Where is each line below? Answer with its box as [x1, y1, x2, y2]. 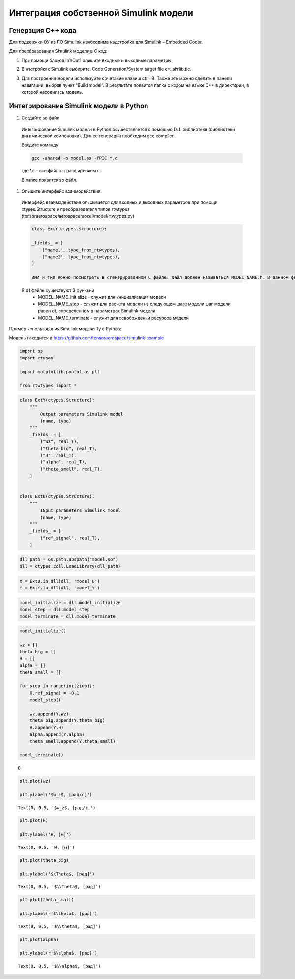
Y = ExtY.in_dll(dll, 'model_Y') [19, 585, 100, 591]
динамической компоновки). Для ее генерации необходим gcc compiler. [21, 133, 175, 139]
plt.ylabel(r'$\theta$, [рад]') [19, 911, 98, 916]
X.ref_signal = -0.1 [29, 690, 80, 696]
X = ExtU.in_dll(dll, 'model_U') [19, 578, 100, 584]
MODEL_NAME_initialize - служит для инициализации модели [38, 294, 166, 300]
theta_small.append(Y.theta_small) [29, 739, 116, 744]
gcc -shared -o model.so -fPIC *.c [31, 155, 118, 161]
